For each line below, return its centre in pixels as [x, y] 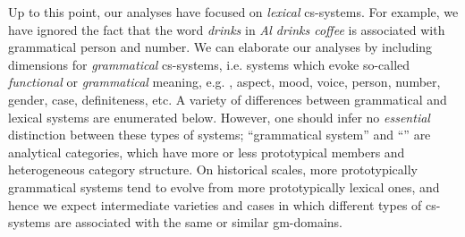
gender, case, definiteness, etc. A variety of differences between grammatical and [228, 99]
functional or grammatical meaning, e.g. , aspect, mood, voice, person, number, [224, 82]
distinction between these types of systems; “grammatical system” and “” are [220, 135]
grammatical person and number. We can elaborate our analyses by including [220, 47]
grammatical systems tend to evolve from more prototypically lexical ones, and [224, 186]
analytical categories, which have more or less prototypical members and [207, 152]
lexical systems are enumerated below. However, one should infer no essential [219, 117]
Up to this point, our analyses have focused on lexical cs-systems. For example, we [233, 12]
